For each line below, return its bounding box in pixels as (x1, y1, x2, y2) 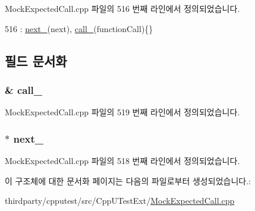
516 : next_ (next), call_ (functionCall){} (5, 22, 153, 34)
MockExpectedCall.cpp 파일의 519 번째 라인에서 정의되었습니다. (5, 106, 240, 118)
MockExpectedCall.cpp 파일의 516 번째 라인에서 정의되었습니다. (5, 2, 240, 14)
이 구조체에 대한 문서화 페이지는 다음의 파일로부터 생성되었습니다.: (5, 174, 251, 187)
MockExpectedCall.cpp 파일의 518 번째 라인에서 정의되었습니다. (5, 155, 240, 166)
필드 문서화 (5, 51, 67, 70)
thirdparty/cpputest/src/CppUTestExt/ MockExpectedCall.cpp (5, 194, 235, 207)
